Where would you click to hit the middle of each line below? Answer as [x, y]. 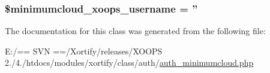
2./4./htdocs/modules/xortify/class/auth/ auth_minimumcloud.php [129, 63]
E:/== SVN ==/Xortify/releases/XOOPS [84, 51]
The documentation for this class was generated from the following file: [135, 31]
